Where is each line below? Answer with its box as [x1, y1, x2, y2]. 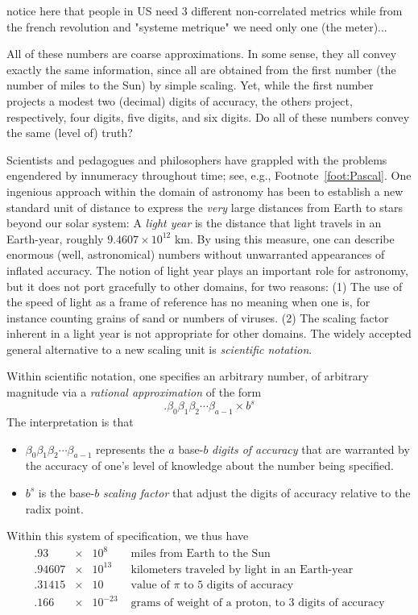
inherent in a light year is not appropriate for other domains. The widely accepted [6, 325, 412, 342]
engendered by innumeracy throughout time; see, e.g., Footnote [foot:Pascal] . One [6, 167, 412, 184]
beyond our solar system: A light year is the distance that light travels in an [6, 214, 382, 231]
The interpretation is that [6, 413, 134, 430]
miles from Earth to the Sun [130, 548, 271, 560]
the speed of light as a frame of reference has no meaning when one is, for [6, 293, 370, 310]
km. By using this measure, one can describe [174, 230, 395, 247]
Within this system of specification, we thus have [6, 527, 249, 544]
